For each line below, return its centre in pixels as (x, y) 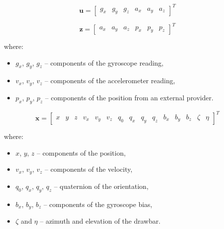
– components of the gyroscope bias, (98, 204)
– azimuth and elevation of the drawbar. (100, 221)
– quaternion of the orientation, (101, 186)
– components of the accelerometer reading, (110, 80)
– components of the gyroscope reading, (104, 62)
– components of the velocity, (88, 169)
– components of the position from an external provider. (129, 97)
